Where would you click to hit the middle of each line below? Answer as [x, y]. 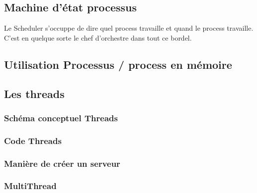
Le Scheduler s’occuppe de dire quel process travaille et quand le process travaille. [129, 28]
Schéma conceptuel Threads [61, 118]
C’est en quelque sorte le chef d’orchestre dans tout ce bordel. [98, 37]
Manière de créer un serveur [62, 163]
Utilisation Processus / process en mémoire [118, 64]
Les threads [34, 93]
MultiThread [30, 186]
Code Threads [33, 140]
